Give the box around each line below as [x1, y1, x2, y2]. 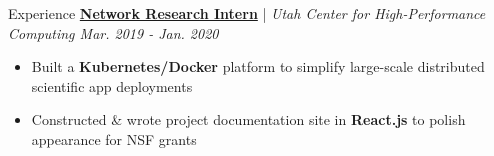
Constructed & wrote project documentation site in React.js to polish [31, 109, 466, 130]
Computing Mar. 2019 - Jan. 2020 [8, 22, 219, 43]
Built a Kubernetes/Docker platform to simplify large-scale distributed [31, 56, 485, 77]
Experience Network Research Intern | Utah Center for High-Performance [8, 3, 486, 23]
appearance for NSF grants [31, 128, 197, 149]
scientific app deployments [31, 75, 193, 96]
